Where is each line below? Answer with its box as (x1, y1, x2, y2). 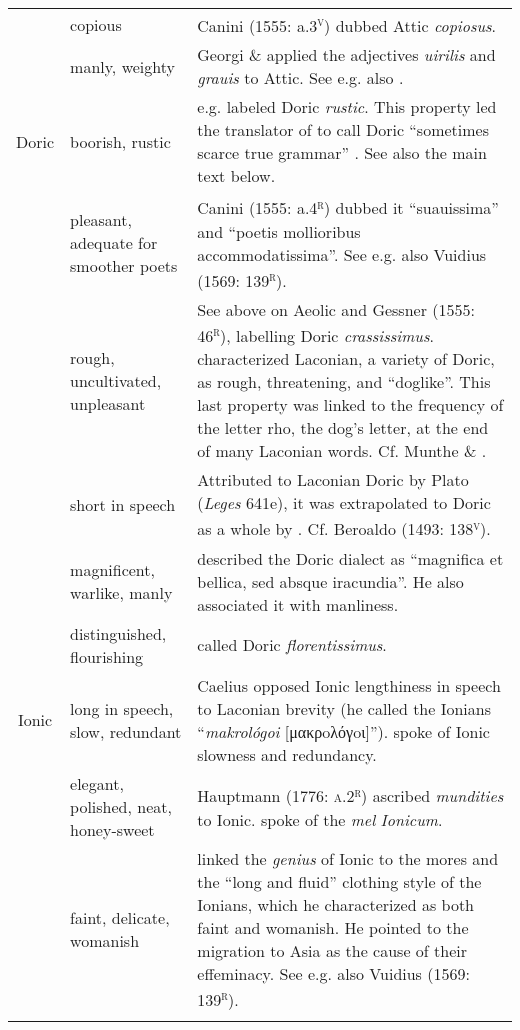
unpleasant (70, 391, 146, 415)
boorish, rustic (70, 129, 171, 153)
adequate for (70, 231, 158, 255)
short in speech (70, 492, 176, 516)
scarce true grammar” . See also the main (197, 141, 487, 165)
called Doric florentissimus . (197, 633, 387, 657)
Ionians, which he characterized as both (197, 892, 475, 916)
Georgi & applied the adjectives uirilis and (197, 43, 496, 67)
